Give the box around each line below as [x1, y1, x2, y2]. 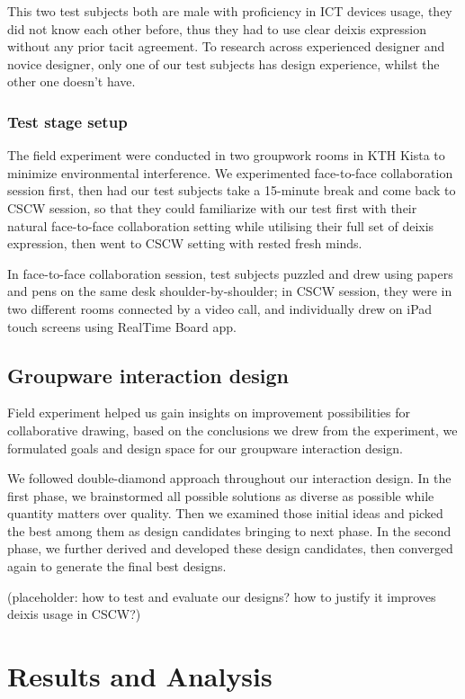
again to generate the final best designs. [7, 557, 227, 576]
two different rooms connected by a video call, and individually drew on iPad [7, 299, 433, 318]
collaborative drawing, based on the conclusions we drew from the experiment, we [7, 420, 458, 439]
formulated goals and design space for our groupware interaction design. [7, 438, 404, 457]
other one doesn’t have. [7, 72, 136, 91]
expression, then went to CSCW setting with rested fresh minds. [7, 234, 362, 253]
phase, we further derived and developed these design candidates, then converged [7, 539, 453, 558]
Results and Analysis [7, 658, 273, 695]
